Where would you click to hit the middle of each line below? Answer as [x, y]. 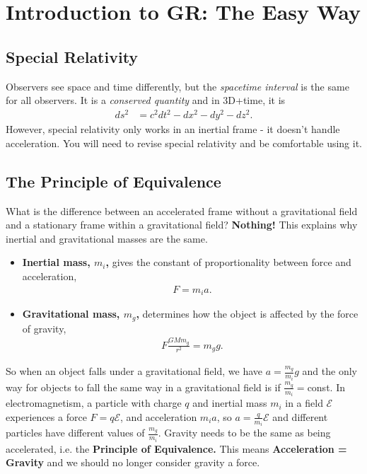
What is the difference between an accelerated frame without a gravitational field [182, 210]
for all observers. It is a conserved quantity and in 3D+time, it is [146, 100]
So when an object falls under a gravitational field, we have [134, 371]
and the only [330, 371]
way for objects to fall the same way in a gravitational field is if [143, 387]
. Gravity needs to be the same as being [244, 433]
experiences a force [46, 416]
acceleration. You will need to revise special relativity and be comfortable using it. [184, 143]
